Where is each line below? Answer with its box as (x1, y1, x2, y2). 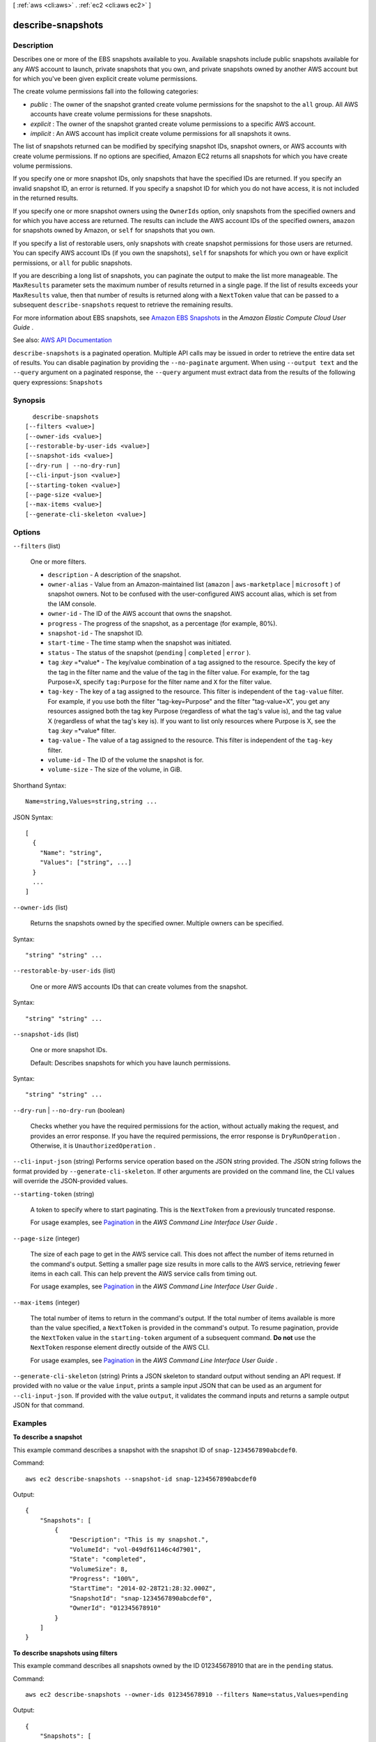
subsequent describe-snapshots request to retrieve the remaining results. (13, 300, 233, 309)
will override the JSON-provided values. (13, 1177, 128, 1185)
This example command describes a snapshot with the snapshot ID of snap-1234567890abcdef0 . (13, 1446, 297, 1454)
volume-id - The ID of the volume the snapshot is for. (47, 756, 204, 764)
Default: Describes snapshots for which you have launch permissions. (30, 1058, 231, 1067)
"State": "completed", (69, 1555, 147, 1564)
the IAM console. (47, 599, 97, 608)
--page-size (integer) (13, 1234, 80, 1242)
